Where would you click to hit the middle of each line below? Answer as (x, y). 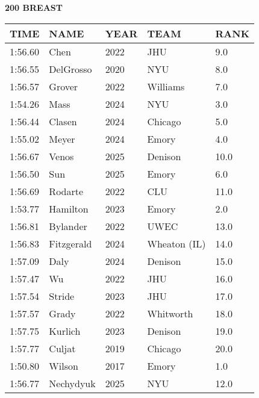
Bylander (68, 226)
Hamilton (69, 208)
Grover (64, 86)
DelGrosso (70, 69)
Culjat (62, 348)
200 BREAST (34, 7)
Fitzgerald (70, 243)
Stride (62, 296)
